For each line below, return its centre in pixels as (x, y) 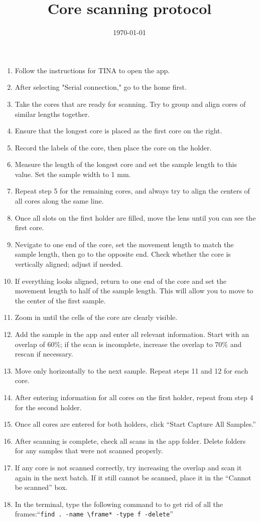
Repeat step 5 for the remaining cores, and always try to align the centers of (132, 191)
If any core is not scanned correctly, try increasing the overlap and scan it (128, 467)
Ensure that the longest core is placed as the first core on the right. (118, 131)
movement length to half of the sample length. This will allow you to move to (134, 291)
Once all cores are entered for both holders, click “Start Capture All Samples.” (135, 424)
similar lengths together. (52, 114)
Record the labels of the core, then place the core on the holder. (113, 147)
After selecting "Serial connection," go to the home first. (101, 87)
